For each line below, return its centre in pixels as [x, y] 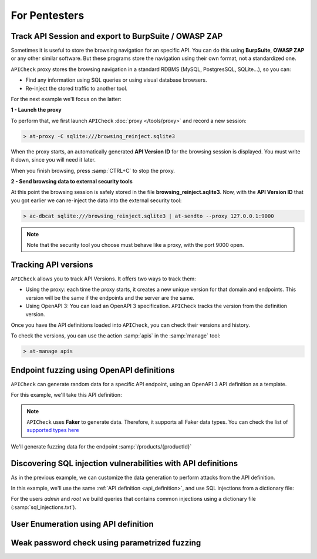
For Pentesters [48, 15]
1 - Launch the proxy [36, 110]
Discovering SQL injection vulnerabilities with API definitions [124, 463]
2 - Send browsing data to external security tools [72, 181]
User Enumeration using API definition [82, 524]
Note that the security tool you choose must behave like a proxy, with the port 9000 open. [135, 245]
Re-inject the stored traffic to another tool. [77, 88]
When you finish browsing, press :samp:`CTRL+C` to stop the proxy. [93, 170]
